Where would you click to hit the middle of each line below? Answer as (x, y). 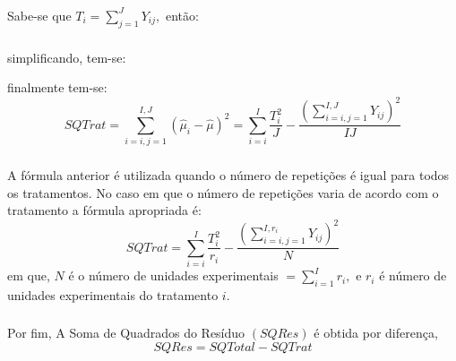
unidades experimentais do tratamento (113, 294)
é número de (413, 275)
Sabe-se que (39, 15)
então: (182, 15)
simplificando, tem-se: (67, 57)
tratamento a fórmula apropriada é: (104, 210)
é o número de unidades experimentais (173, 275)
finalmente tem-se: (57, 87)
